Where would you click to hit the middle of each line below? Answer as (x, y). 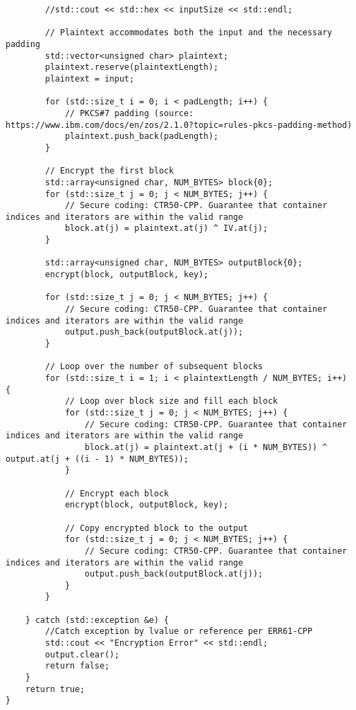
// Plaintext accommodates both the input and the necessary (189, 33)
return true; (55, 689)
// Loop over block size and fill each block (171, 401)
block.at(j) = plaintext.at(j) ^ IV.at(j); (166, 228)
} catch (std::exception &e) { (97, 620)
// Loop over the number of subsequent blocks (154, 367)
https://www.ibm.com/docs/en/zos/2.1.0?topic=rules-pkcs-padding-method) (179, 125)
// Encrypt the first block (110, 171)
